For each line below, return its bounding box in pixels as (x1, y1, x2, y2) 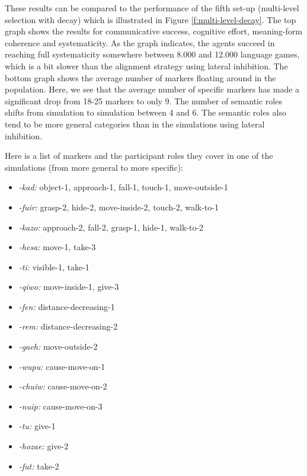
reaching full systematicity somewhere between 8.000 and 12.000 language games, (5, 48, 300, 60)
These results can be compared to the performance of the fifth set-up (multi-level (5, 2, 299, 14)
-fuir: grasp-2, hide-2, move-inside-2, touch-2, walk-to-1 (18, 200, 219, 213)
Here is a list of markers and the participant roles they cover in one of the (5, 149, 273, 162)
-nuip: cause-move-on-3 (18, 400, 103, 412)
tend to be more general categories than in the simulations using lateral (5, 117, 265, 130)
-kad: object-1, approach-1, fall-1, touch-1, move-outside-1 (18, 181, 228, 193)
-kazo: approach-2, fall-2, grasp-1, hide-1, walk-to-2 (18, 221, 204, 233)
